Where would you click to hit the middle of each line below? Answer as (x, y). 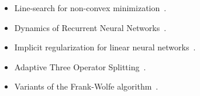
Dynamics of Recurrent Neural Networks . (90, 27)
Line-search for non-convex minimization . (90, 8)
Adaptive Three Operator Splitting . (80, 66)
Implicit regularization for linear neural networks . (105, 47)
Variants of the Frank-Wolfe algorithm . (86, 86)
